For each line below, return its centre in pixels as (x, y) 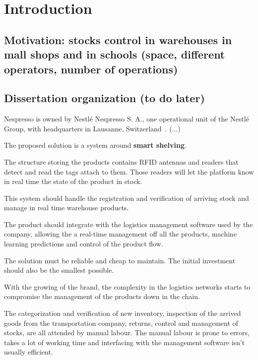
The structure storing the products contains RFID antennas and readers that (121, 161)
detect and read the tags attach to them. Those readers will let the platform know (129, 171)
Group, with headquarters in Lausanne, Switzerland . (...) (92, 128)
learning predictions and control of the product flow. (84, 244)
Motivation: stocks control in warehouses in (118, 39)
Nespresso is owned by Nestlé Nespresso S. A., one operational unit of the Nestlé (127, 119)
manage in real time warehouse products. (66, 208)
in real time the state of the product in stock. (73, 181)
